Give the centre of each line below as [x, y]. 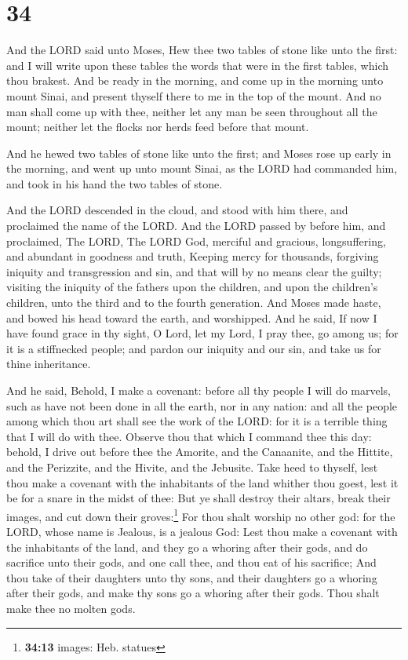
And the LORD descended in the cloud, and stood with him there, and [177, 210]
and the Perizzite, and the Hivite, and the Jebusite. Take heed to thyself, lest [192, 467]
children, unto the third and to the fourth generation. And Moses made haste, [194, 303]
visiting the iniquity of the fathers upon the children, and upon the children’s [192, 287]
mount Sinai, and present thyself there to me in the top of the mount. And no [194, 95]
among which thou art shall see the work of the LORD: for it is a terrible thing [197, 421]
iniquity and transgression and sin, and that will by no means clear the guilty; [194, 271]
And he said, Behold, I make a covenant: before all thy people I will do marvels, [199, 390]
